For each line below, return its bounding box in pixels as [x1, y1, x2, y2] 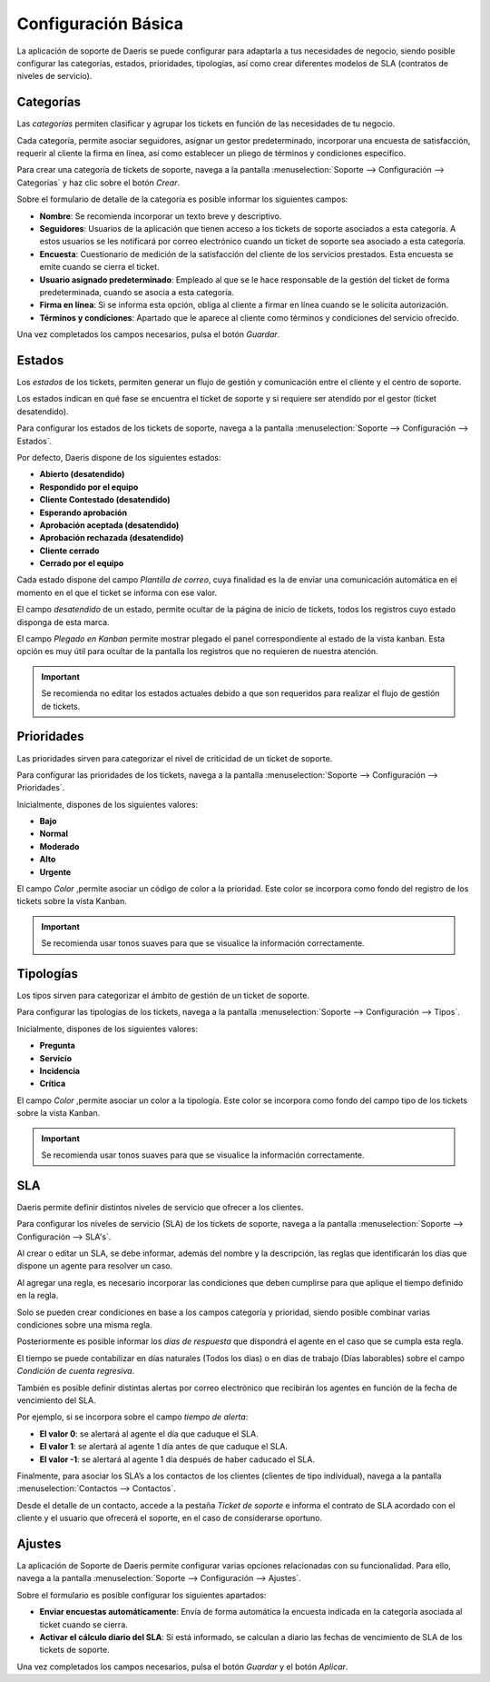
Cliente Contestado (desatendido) [39, 494, 171, 505]
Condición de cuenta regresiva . [16, 1366, 135, 1377]
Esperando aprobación [39, 507, 127, 518]
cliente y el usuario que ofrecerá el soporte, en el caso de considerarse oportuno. [16, 1513, 322, 1524]
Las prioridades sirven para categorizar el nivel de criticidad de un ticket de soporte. [16, 752, 333, 763]
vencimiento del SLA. [16, 1395, 96, 1406]
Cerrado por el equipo [39, 558, 124, 569]
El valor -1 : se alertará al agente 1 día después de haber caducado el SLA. [39, 1454, 315, 1465]
